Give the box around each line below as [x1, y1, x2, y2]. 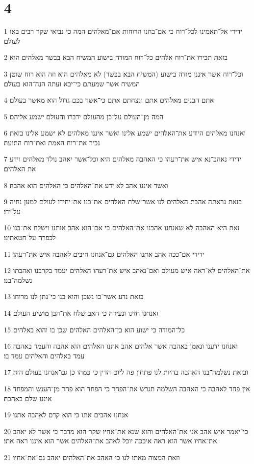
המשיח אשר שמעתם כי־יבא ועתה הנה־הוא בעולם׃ [4, 78, 140, 88]
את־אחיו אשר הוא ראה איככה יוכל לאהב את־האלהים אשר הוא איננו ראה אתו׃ [4, 436, 217, 446]
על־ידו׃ [4, 206, 21, 216]
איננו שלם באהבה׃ [4, 393, 52, 403]
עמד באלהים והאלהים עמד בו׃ [4, 350, 85, 360]
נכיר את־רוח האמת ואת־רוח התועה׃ [4, 137, 100, 147]
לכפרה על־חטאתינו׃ [4, 232, 56, 243]
